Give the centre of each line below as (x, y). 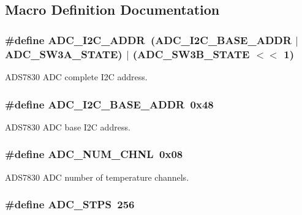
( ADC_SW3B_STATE (191, 54)
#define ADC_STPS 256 (70, 204)
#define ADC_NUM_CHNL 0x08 (94, 154)
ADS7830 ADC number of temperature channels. (97, 177)
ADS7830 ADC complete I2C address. (76, 77)
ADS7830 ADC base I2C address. (68, 126)
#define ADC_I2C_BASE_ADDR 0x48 (109, 104)
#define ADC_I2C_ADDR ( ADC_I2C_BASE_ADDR (148, 40)
